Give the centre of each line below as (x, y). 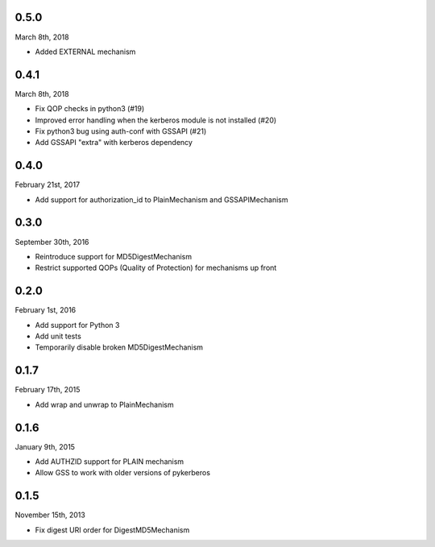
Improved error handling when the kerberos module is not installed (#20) (156, 120)
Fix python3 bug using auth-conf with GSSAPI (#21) (121, 131)
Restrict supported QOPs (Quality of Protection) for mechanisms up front (156, 268)
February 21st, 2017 (48, 184)
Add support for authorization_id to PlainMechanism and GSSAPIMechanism (162, 199)
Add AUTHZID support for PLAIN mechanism (110, 462)
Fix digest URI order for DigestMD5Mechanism (112, 530)
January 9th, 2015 (45, 446)
